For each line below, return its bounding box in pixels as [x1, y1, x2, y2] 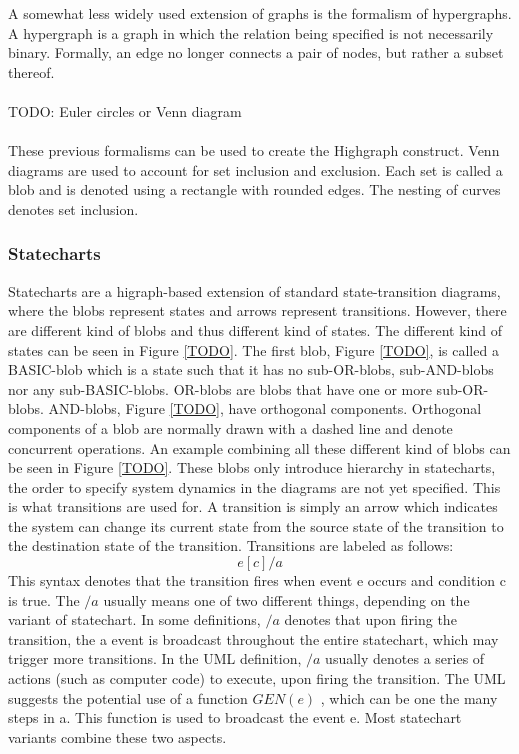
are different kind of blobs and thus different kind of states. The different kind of [8, 319, 502, 340]
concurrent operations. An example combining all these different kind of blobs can [8, 437, 511, 458]
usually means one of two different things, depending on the [103, 589, 470, 610]
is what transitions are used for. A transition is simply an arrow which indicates [8, 496, 498, 517]
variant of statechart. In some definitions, [8, 609, 261, 630]
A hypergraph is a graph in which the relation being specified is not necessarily [8, 22, 494, 43]
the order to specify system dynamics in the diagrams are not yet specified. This [8, 476, 501, 497]
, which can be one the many [320, 687, 498, 708]
